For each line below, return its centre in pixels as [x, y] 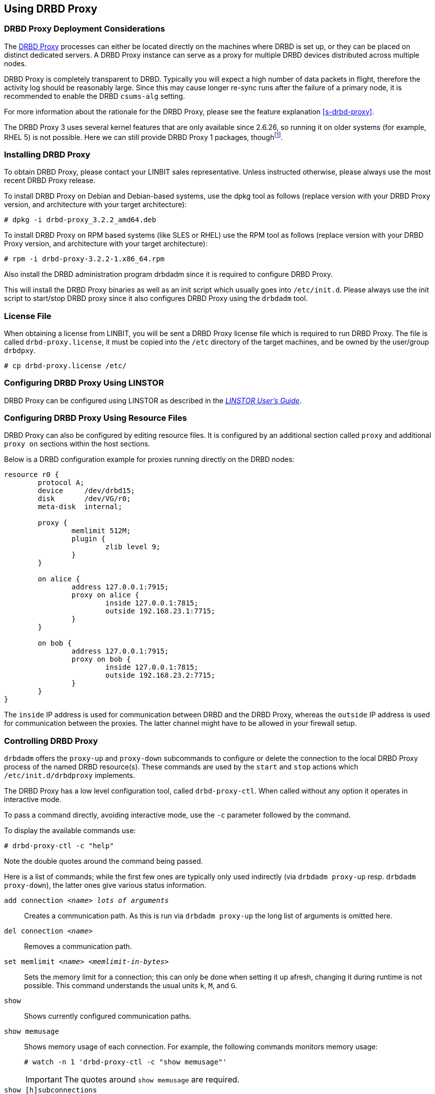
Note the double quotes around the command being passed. [103, 861]
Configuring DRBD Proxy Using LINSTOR [84, 383]
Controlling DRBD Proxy [51, 741]
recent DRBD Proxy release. [50, 181]
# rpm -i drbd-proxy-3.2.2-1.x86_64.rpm [84, 259]
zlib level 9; [133, 547]
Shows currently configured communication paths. [108, 1016]
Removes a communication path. [78, 947]
